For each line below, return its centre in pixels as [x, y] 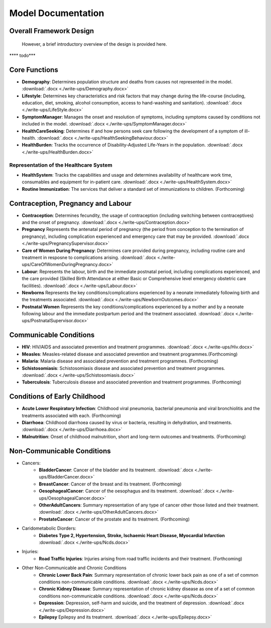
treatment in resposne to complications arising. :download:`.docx [89, 257]
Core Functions [34, 70]
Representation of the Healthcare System [61, 165]
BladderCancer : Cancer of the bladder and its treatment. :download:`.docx [116, 470]
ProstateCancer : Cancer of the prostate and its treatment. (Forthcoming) [114, 519]
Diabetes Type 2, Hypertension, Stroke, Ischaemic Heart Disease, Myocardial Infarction [132, 535]
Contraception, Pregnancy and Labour [71, 203]
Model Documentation [57, 13]
